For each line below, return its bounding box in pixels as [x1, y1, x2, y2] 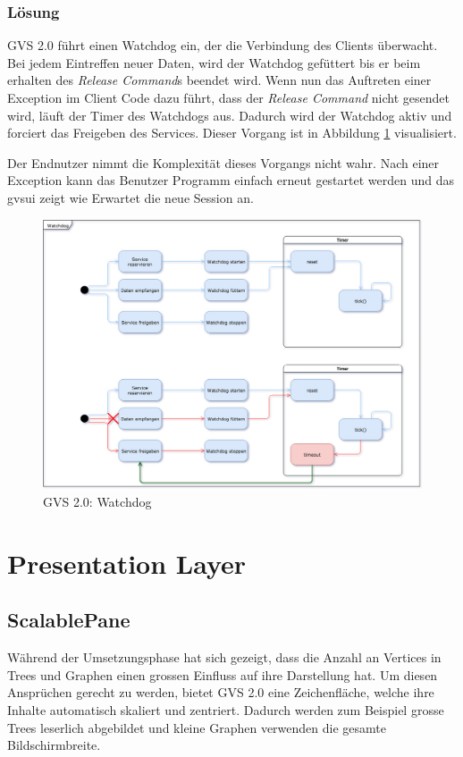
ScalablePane [7, 606, 130, 634]
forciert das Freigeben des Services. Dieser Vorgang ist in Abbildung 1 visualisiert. [7, 123, 457, 142]
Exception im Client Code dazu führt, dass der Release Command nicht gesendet [7, 88, 450, 106]
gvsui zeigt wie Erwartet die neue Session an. [7, 188, 254, 206]
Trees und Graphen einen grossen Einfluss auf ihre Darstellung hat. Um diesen [7, 665, 438, 684]
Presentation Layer [7, 544, 247, 581]
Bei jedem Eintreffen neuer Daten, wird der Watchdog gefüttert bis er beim [7, 53, 421, 71]
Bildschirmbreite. [7, 736, 101, 754]
